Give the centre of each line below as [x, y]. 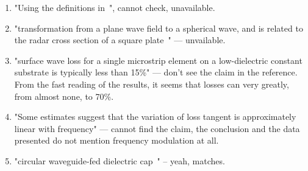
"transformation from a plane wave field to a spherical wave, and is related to [159, 28]
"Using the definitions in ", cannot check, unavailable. [115, 7]
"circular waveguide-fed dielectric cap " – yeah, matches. [120, 160]
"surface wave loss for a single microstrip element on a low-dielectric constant [158, 60]
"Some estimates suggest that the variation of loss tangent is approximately [155, 117]
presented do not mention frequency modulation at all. [116, 140]
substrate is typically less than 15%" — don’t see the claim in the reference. [156, 72]
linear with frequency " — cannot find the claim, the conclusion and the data [157, 128]
